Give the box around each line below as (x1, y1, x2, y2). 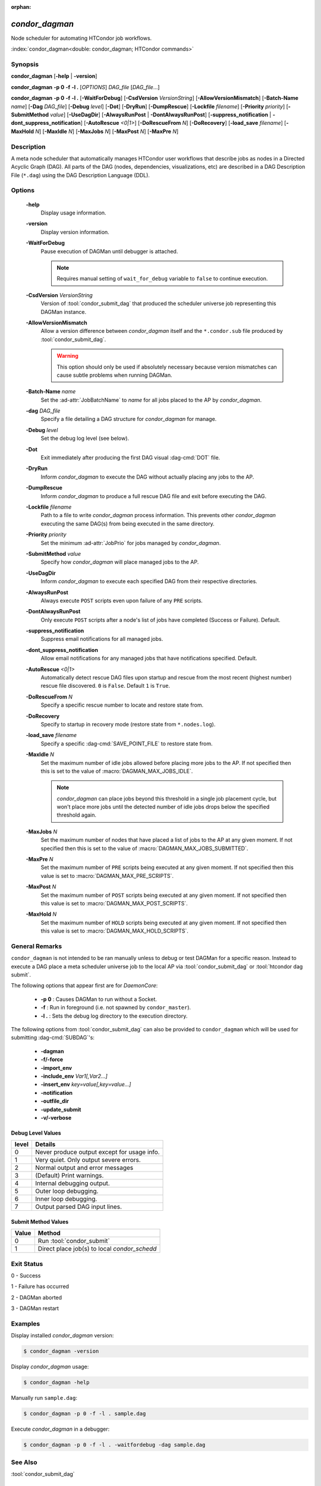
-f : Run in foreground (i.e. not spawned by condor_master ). (40, 1004, 191, 1011)
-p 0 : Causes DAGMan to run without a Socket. (40, 996, 158, 1003)
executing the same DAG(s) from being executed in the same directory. (40, 520, 215, 527)
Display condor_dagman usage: (11, 1363, 89, 1370)
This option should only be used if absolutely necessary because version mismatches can (56, 363, 278, 370)
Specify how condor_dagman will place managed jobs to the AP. (40, 559, 199, 566)
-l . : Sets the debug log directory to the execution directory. (40, 1012, 188, 1019)
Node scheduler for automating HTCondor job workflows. (11, 34, 152, 42)
